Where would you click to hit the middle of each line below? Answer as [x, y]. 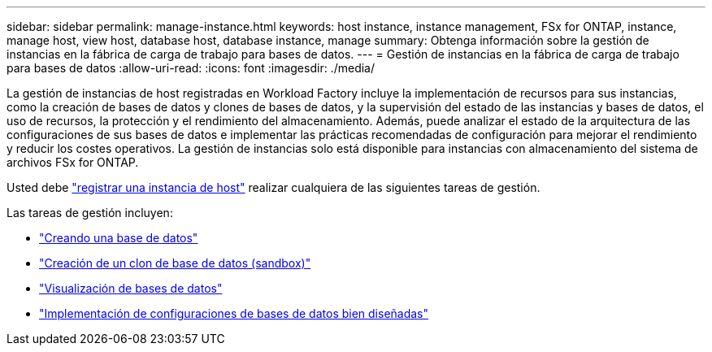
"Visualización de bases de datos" [131, 288]
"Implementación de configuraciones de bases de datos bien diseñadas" [234, 313]
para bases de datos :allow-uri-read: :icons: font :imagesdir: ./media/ [191, 68]
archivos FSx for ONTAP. [73, 162]
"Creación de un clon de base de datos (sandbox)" [175, 263]
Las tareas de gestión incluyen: [90, 213]
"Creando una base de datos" [119, 238]
